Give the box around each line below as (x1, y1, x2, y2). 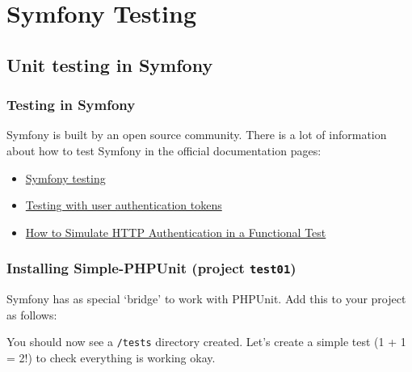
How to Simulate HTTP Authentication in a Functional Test (25, 223, 326, 240)
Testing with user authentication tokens (25, 197, 222, 213)
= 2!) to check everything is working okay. (6, 349, 216, 366)
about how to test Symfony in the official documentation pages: (6, 142, 322, 159)
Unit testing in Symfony (6, 52, 213, 77)
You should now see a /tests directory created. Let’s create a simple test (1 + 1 (6, 333, 406, 350)
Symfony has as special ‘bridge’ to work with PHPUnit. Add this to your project (6, 290, 406, 307)
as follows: (6, 306, 57, 323)
